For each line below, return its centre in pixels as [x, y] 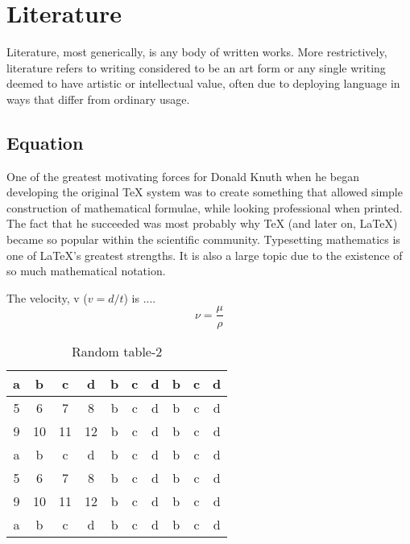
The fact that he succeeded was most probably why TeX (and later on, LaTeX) [202, 223]
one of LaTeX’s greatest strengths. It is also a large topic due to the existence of [205, 255]
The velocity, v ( [47, 297]
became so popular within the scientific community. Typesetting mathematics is [203, 239]
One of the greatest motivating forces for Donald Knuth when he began [183, 176]
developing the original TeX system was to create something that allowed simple [205, 192]
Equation [45, 142]
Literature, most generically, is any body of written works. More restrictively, [197, 52]
